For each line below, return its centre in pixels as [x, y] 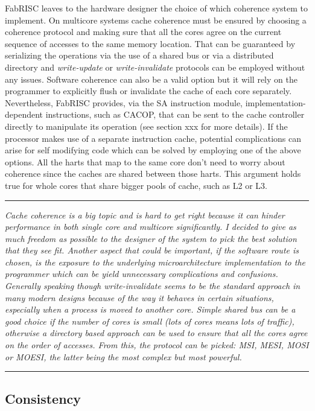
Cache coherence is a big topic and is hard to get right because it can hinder [145, 215]
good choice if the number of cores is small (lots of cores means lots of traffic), [150, 321]
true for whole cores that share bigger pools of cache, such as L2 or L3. [136, 185]
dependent [24, 114]
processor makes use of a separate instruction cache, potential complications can [153, 138]
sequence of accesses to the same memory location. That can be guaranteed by [150, 43]
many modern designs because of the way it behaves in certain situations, [139, 297]
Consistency [43, 398]
